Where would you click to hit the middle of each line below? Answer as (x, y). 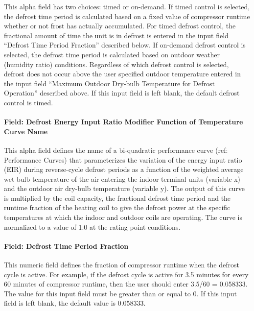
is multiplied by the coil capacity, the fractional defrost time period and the (117, 198)
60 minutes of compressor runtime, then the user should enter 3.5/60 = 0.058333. (126, 284)
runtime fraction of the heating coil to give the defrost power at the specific (117, 207)
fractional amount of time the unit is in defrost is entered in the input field (116, 35)
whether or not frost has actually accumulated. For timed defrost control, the (120, 26)
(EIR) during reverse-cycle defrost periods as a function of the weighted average (124, 169)
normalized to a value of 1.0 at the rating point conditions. (92, 227)
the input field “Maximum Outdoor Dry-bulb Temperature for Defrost (109, 83)
